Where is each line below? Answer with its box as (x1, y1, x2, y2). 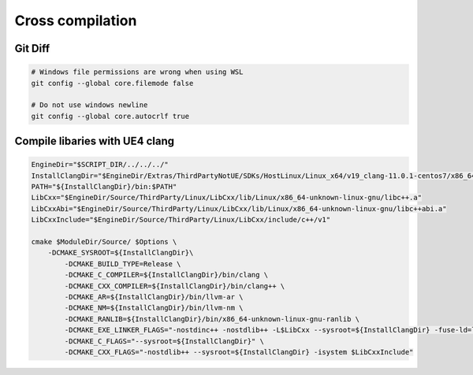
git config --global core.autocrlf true (31, 111, 189, 121)
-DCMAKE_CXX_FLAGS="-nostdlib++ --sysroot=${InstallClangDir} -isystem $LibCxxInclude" (64, 347, 414, 356)
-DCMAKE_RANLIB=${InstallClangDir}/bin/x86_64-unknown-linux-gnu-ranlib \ (64, 314, 360, 323)
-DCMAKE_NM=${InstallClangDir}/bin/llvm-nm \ (64, 303, 244, 313)
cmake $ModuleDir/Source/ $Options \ (31, 237, 177, 247)
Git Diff (14, 42, 50, 55)
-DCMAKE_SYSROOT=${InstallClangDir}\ (47, 248, 194, 258)
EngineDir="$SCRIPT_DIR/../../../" (31, 160, 169, 169)
